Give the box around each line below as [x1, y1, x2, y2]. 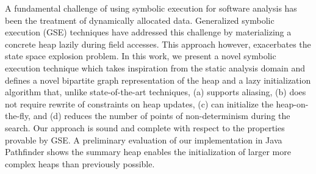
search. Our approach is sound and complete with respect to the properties [5, 121, 285, 134]
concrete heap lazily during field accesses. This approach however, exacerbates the [5, 37, 311, 50]
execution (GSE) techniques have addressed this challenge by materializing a [5, 26, 292, 38]
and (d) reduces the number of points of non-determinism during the [33, 109, 290, 122]
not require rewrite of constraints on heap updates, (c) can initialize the [5, 97, 273, 110]
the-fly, [5, 109, 31, 122]
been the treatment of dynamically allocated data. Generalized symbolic [5, 13, 275, 26]
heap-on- [276, 97, 309, 110]
